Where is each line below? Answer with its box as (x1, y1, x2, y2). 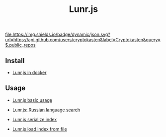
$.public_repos (5, 42, 36, 48)
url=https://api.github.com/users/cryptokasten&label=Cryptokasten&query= (5, 37, 161, 43)
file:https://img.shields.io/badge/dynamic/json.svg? (5, 31, 110, 38)
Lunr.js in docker (12, 69, 47, 75)
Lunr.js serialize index (12, 116, 57, 122)
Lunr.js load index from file (12, 126, 67, 132)
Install (5, 56, 25, 65)
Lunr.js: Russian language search (12, 107, 81, 113)
